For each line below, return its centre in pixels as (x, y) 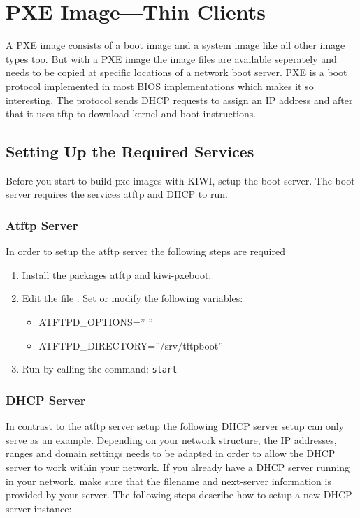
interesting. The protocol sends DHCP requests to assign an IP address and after (179, 100)
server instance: (39, 508)
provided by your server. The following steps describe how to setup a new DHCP (179, 495)
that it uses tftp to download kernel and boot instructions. (131, 114)
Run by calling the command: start (100, 369)
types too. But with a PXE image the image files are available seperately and (171, 58)
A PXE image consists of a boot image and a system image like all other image (175, 45)
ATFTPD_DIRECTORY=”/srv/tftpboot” (131, 345)
